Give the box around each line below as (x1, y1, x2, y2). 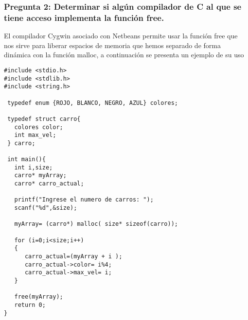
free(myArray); (14, 293, 63, 301)
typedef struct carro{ (7, 115, 81, 122)
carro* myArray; (14, 172, 67, 179)
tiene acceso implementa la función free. (4, 11, 164, 23)
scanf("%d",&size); (14, 204, 77, 212)
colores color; (14, 123, 63, 131)
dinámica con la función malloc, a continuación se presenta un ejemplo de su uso (4, 50, 244, 60)
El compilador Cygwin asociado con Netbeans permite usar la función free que (4, 31, 238, 41)
